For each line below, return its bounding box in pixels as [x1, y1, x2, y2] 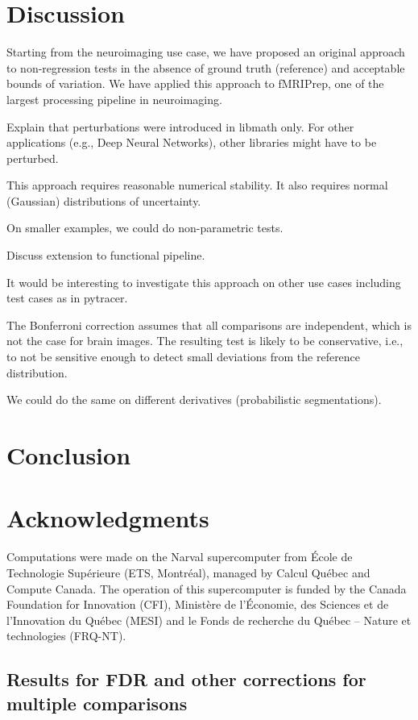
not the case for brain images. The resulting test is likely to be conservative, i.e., [6, 332, 404, 349]
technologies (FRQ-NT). [6, 627, 126, 644]
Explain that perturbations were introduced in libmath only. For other [6, 118, 354, 135]
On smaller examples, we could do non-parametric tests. [6, 219, 283, 236]
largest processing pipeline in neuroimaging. [6, 90, 222, 107]
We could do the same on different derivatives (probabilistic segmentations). [6, 391, 382, 408]
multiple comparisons [6, 690, 188, 715]
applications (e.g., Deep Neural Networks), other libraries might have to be [6, 134, 377, 151]
